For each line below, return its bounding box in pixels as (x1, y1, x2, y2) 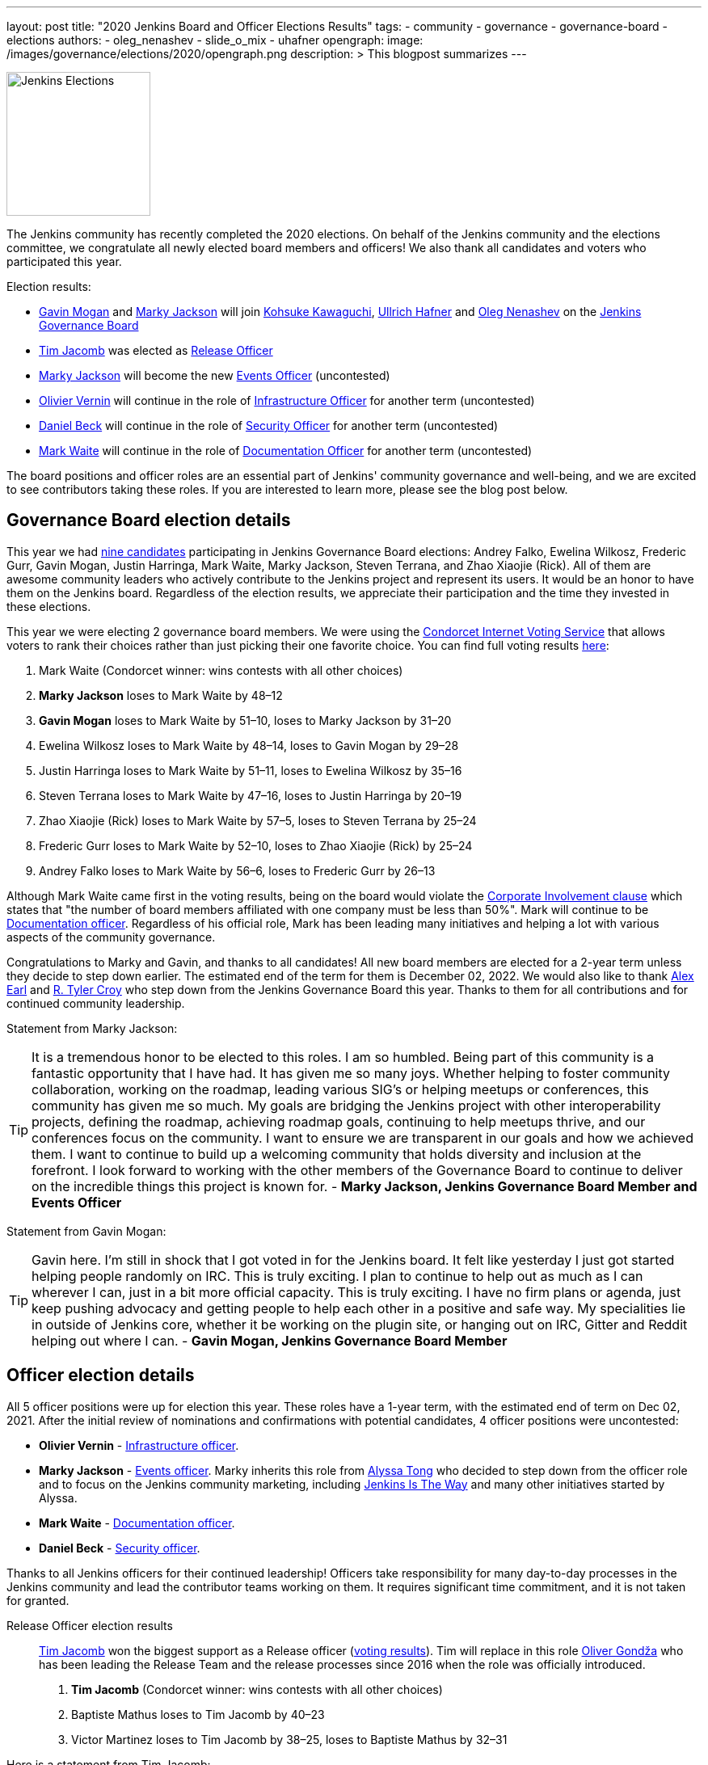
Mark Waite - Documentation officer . (39, 1515, 235, 1530)
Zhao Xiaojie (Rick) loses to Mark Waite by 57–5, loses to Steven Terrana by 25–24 (39, 813, 477, 828)
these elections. (6, 599, 91, 613)
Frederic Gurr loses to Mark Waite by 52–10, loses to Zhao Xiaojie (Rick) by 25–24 (39, 838, 473, 853)
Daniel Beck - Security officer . (39, 1540, 200, 1555)
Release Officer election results (6, 1618, 173, 1632)
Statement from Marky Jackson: (6, 1021, 178, 1035)
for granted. (6, 1593, 70, 1607)
